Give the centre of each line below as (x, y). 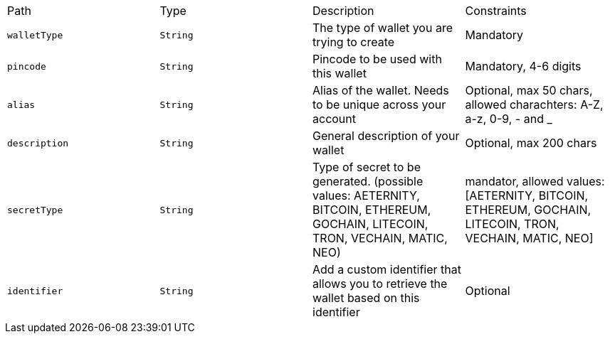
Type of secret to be (367, 167)
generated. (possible (368, 181)
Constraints (496, 11)
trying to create (354, 42)
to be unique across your (379, 104)
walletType (35, 35)
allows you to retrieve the (380, 284)
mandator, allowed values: (535, 181)
